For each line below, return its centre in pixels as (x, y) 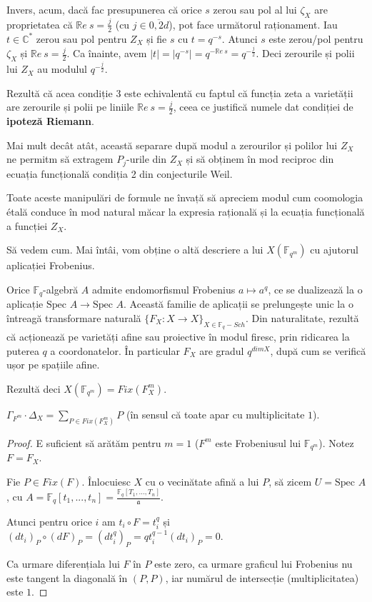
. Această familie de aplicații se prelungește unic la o (238, 304)
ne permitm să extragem (60, 159)
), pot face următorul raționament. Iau (253, 24)
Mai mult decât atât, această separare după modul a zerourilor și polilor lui (172, 145)
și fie (157, 38)
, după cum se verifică (318, 350)
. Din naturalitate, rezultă (302, 317)
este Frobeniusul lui (258, 442)
